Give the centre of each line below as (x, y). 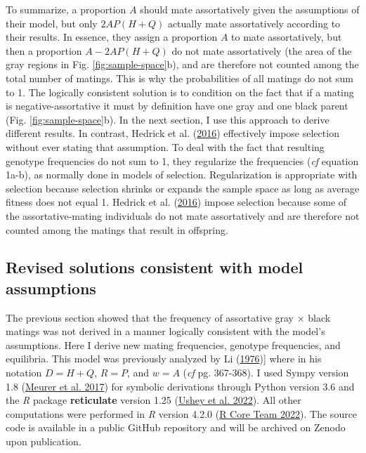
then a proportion (44, 50)
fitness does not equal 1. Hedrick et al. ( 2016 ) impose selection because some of (176, 202)
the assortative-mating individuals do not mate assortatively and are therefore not (183, 215)
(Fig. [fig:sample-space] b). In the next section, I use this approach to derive (168, 119)
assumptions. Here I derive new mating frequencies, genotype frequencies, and (173, 344)
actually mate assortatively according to (254, 23)
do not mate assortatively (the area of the (262, 50)
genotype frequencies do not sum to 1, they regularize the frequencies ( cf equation (182, 160)
